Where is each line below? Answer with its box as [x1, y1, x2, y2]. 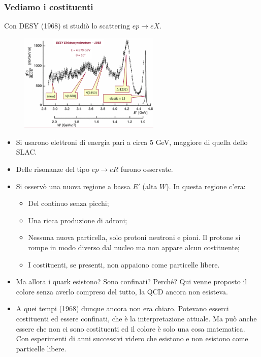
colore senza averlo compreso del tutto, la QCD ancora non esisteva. [16, 286, 228, 296]
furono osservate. [120, 164, 173, 174]
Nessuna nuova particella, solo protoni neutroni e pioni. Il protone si [28, 232, 241, 243]
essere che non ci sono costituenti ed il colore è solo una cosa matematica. [16, 323, 245, 334]
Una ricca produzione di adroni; [28, 215, 127, 225]
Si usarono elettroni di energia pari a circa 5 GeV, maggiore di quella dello [16, 136, 248, 147]
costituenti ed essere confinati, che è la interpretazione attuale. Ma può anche [16, 313, 257, 324]
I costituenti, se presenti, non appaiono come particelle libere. [28, 259, 220, 270]
